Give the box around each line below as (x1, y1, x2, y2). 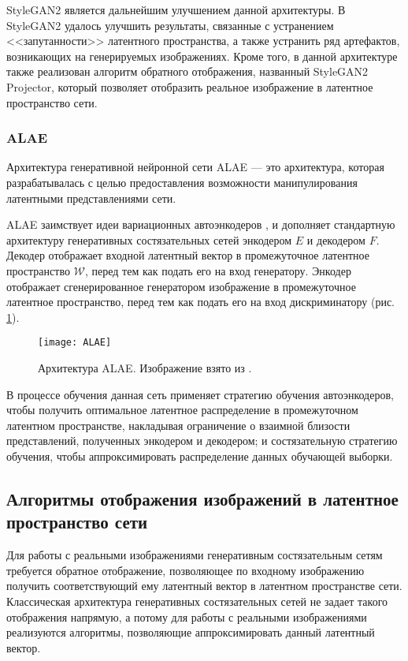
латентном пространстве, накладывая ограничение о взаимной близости (6, 416, 351, 433)
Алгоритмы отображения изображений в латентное (6, 486, 399, 510)
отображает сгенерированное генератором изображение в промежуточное (6, 278, 356, 294)
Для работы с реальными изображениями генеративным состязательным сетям (6, 547, 383, 563)
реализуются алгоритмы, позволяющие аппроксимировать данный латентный (6, 624, 375, 640)
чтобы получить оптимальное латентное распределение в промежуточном (6, 401, 358, 418)
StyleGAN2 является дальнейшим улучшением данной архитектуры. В (6, 2, 346, 17)
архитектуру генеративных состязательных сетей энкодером (6, 231, 292, 248)
